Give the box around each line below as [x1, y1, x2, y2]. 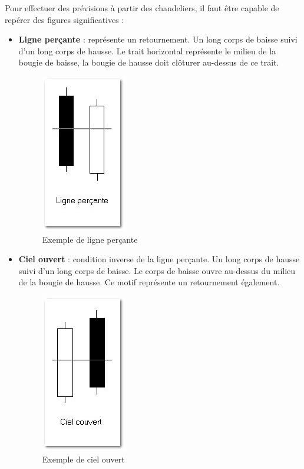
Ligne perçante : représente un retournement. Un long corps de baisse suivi [18, 33, 298, 45]
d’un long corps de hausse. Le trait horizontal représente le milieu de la [18, 44, 276, 57]
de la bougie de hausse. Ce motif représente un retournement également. [18, 276, 280, 288]
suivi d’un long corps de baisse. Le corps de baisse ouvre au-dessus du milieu [18, 264, 296, 276]
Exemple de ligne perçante [42, 233, 138, 245]
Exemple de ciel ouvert [42, 452, 125, 465]
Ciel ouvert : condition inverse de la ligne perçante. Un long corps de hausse [18, 253, 300, 265]
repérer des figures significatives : [5, 13, 124, 25]
